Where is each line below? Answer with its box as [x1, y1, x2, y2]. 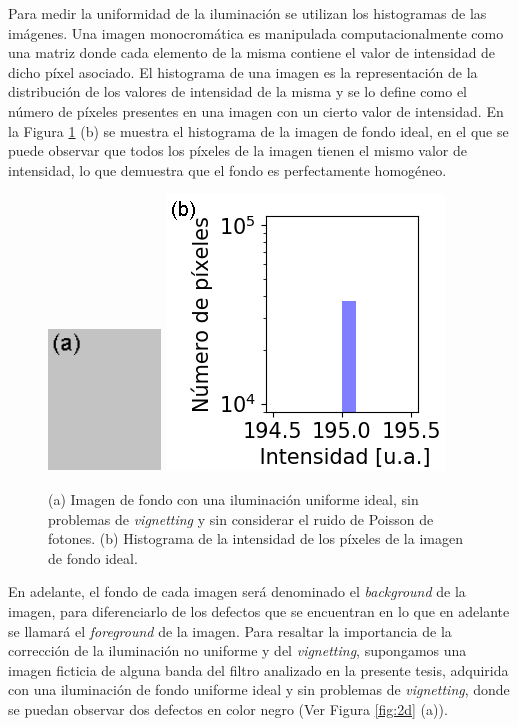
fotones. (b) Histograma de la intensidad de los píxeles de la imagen [48, 528, 463, 549]
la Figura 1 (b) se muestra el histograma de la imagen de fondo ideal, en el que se [8, 120, 509, 141]
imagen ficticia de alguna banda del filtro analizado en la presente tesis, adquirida [8, 659, 509, 680]
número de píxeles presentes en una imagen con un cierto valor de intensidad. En [8, 100, 504, 121]
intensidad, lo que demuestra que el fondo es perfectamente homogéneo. [8, 159, 447, 180]
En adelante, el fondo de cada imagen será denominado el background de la [8, 581, 466, 602]
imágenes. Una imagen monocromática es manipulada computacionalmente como [8, 22, 504, 43]
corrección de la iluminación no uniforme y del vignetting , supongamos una [8, 640, 467, 661]
